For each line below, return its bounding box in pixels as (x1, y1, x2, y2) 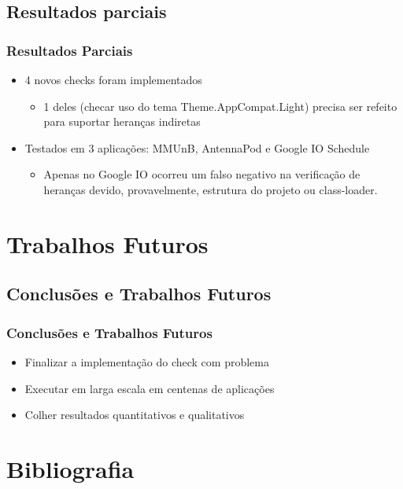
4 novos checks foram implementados (24, 72, 202, 87)
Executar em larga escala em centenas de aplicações (24, 380, 275, 396)
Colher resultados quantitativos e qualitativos (24, 406, 245, 423)
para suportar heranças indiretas (43, 113, 201, 130)
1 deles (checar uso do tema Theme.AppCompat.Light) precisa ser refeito (43, 97, 397, 114)
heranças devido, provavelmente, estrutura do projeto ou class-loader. (43, 181, 378, 197)
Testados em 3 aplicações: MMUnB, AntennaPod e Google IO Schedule (24, 139, 370, 156)
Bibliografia (6, 452, 135, 484)
